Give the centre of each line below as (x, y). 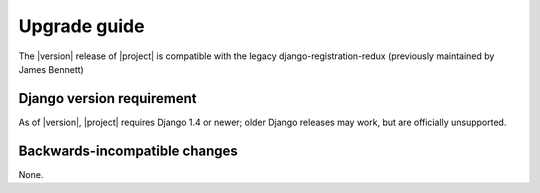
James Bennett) (51, 69)
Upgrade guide (81, 26)
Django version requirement (107, 98)
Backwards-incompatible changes (128, 150)
